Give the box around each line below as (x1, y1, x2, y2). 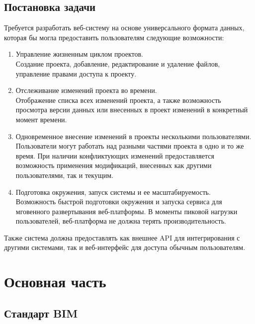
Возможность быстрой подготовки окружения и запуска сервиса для (15, 196, 222, 207)
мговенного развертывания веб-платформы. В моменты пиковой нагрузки (15, 206, 238, 216)
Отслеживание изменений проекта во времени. (15, 85, 157, 95)
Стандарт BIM (4, 305, 78, 321)
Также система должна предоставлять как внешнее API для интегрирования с (4, 232, 240, 243)
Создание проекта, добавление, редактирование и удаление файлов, (15, 58, 220, 69)
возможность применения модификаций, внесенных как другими (15, 160, 212, 170)
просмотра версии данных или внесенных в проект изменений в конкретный (15, 104, 248, 115)
